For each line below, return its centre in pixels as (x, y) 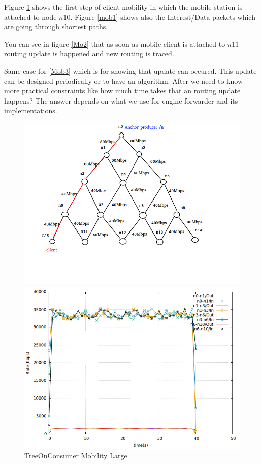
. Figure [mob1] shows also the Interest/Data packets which (163, 16)
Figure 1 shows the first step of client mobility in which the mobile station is (123, 7)
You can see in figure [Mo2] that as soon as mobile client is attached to (115, 43)
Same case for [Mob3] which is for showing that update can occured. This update (130, 70)
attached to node (30, 16)
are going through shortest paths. (56, 27)
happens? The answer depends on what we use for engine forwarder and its (121, 100)
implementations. (31, 110)
